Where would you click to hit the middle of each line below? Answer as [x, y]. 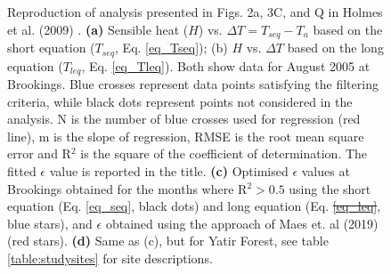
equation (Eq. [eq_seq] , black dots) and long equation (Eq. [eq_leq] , [194, 206]
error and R [39, 153]
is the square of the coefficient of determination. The [224, 153]
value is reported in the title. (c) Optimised [169, 170]
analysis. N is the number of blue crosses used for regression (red [184, 119]
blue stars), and [50, 223]
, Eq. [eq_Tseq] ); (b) [171, 48]
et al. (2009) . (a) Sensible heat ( [98, 29]
